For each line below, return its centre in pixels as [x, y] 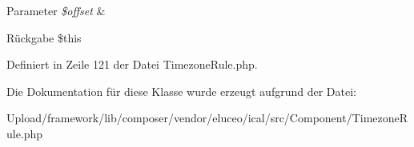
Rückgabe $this [44, 37]
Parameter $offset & [56, 10]
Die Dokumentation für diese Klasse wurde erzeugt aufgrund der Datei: [181, 91]
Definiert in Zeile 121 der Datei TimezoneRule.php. [132, 64]
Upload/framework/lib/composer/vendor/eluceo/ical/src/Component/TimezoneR [207, 118]
